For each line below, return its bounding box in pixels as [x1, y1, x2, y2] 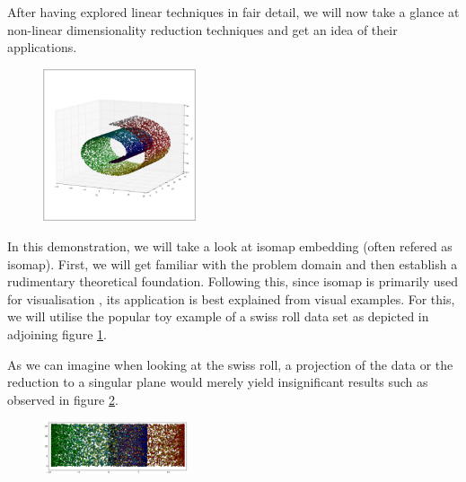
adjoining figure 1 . [7, 324, 107, 343]
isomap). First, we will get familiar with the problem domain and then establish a [7, 254, 458, 273]
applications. [7, 38, 77, 57]
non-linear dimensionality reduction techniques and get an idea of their [7, 20, 398, 39]
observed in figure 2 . [7, 390, 119, 408]
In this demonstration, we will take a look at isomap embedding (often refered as [7, 236, 453, 255]
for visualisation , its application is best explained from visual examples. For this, [7, 289, 455, 308]
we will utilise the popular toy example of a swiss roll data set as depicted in [7, 307, 429, 326]
